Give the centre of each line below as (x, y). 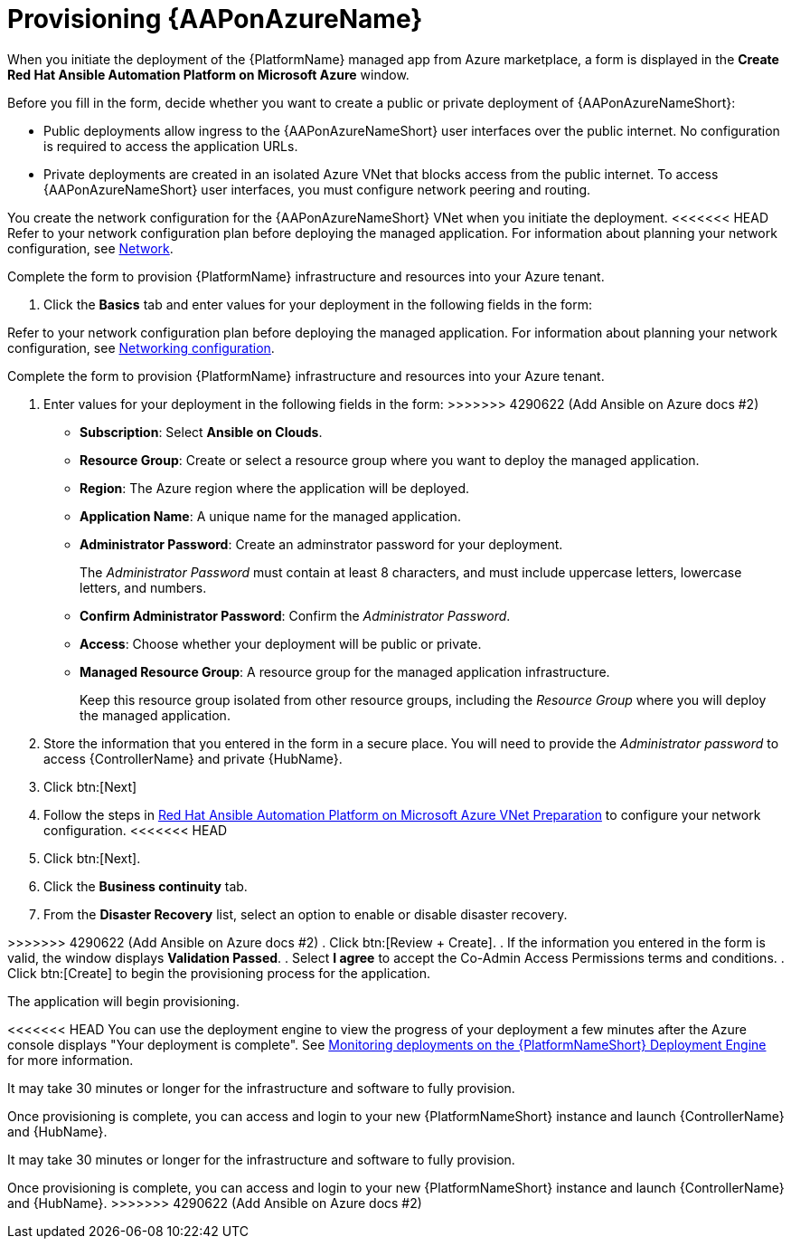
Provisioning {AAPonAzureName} (215, 19)
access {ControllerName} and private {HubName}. (193, 758)
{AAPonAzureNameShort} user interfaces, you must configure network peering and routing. (317, 189)
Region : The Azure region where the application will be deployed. (275, 488)
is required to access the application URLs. (171, 146)
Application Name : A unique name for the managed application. (270, 516)
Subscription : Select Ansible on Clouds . (201, 432)
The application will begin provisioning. (123, 1001)
